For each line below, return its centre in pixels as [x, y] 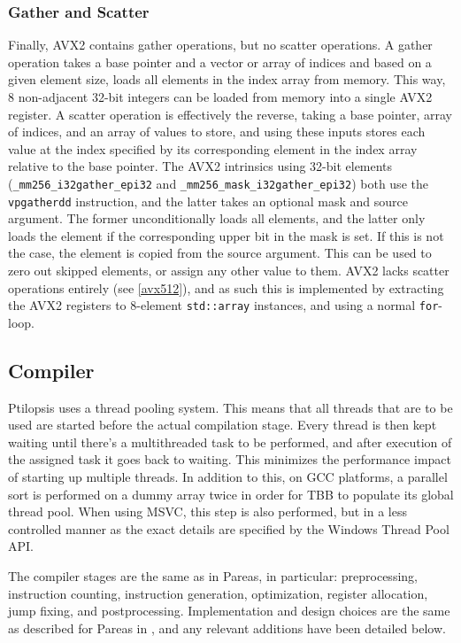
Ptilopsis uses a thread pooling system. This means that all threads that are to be [230, 407]
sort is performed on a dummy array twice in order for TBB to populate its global [231, 494]
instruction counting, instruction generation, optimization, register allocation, [218, 593]
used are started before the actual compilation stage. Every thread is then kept [223, 425]
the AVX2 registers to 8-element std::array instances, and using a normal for [223, 305]
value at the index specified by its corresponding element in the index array [213, 148]
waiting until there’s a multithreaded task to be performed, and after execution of [230, 442]
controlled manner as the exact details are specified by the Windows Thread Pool [229, 528]
